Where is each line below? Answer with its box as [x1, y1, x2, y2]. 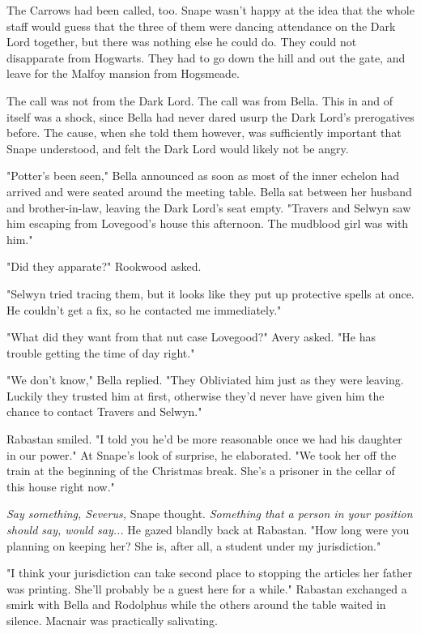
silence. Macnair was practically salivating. [6, 612, 218, 628]
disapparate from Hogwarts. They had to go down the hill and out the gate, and [6, 49, 406, 66]
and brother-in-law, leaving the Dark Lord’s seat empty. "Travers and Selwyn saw [6, 199, 411, 216]
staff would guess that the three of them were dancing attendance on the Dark [6, 17, 396, 34]
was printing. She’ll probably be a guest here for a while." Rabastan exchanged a [6, 580, 407, 597]
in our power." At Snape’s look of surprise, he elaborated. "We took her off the [6, 446, 397, 463]
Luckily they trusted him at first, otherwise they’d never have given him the [6, 387, 385, 404]
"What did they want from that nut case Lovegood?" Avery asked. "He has [6, 328, 376, 345]
